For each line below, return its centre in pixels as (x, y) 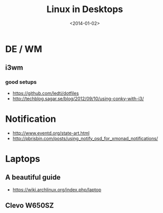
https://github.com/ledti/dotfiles (46, 93)
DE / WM (24, 49)
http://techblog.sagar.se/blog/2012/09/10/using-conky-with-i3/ (78, 98)
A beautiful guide (33, 177)
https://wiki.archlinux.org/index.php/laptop (57, 189)
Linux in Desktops (85, 9)
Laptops (23, 159)
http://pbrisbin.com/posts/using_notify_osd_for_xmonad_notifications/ (85, 138)
